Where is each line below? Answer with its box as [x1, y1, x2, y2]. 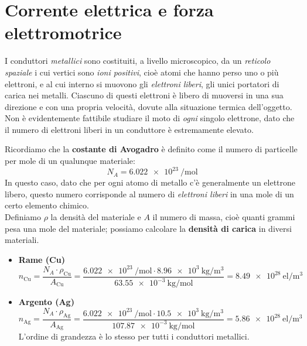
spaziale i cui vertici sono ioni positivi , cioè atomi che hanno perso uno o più [5, 66, 279, 78]
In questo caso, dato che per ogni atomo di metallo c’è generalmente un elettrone [5, 176, 296, 189]
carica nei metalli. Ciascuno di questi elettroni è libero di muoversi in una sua [5, 89, 284, 101]
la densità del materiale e [50, 210, 141, 222]
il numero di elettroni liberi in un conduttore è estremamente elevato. [5, 123, 254, 135]
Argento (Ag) [18, 296, 74, 308]
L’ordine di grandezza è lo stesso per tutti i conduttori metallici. [18, 330, 250, 342]
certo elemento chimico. [5, 199, 89, 211]
